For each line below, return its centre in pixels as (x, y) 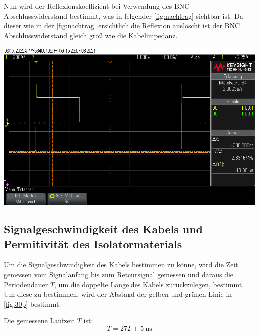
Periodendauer (26, 284)
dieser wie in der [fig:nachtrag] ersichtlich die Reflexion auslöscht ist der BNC (122, 26)
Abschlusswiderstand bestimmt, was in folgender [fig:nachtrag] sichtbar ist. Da (124, 16)
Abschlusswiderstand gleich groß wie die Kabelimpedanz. (91, 35)
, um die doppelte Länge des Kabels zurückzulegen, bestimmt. (149, 284)
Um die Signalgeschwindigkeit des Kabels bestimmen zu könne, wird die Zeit (121, 265)
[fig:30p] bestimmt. (33, 303)
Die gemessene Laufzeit (40, 320)
